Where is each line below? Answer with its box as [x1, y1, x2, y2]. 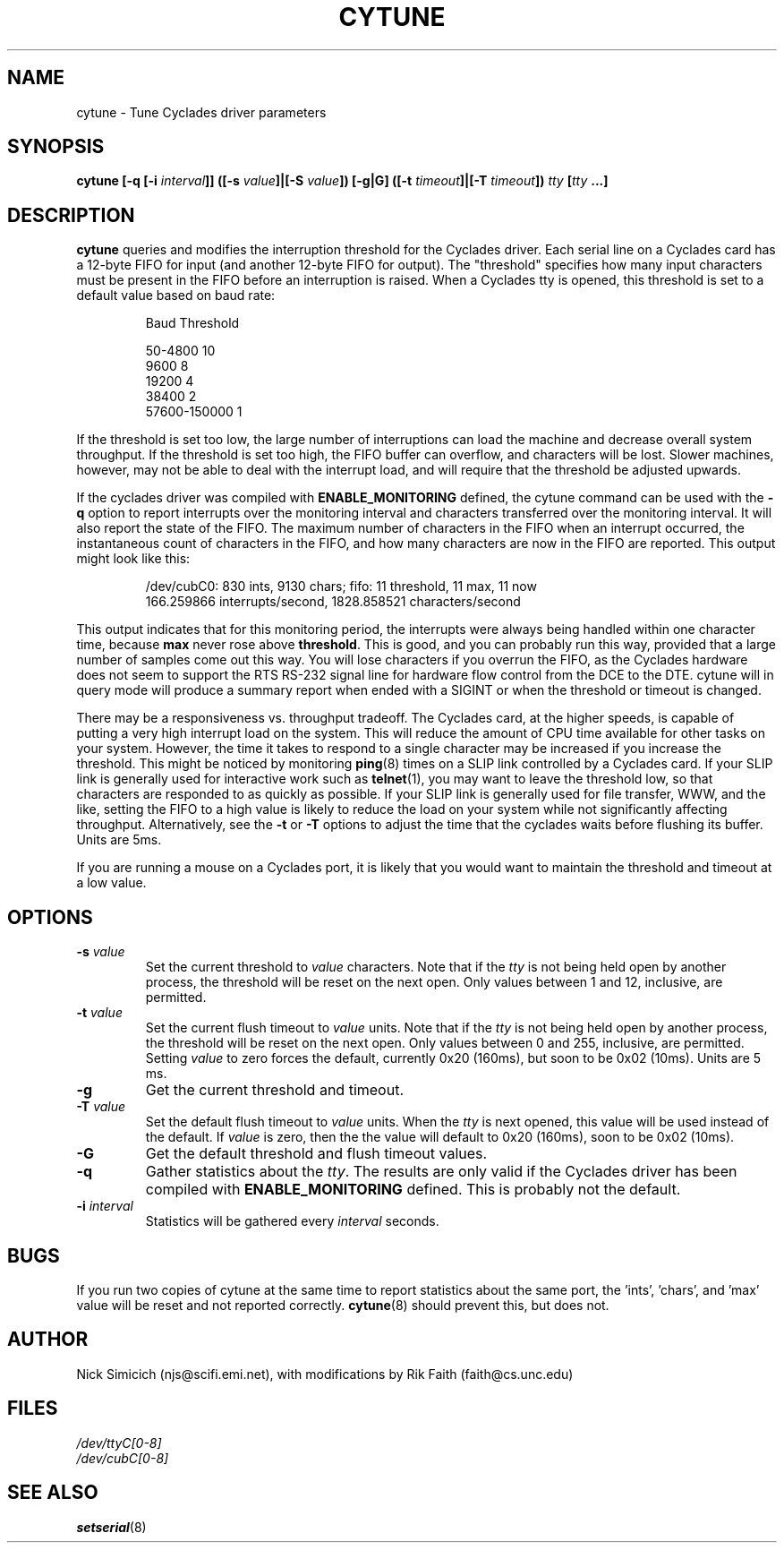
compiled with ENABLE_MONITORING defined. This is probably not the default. [145, 1180, 681, 1199]
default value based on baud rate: [76, 287, 276, 304]
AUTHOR [7, 1328, 89, 1351]
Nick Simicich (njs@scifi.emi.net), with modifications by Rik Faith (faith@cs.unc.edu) [76, 1366, 574, 1382]
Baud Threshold [145, 315, 240, 331]
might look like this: [76, 551, 191, 567]
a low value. [76, 875, 147, 891]
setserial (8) [76, 1519, 147, 1535]
